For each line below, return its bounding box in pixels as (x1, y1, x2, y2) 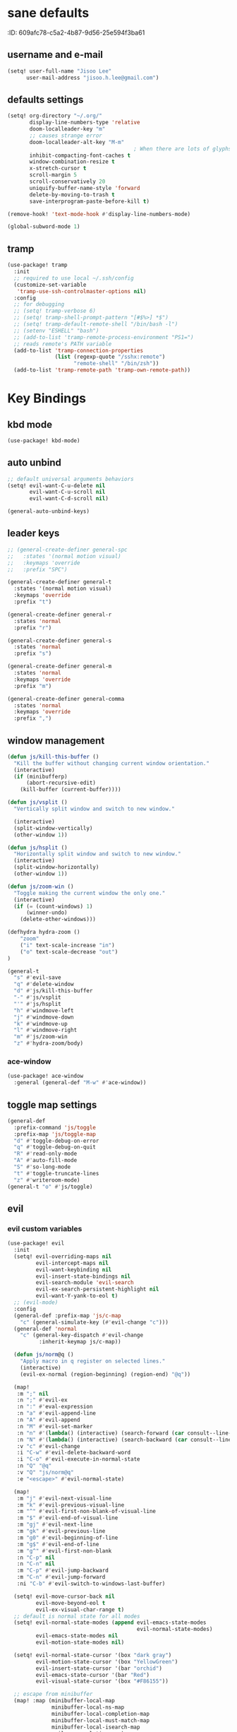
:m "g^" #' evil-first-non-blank (16, 1547, 112, 1555)
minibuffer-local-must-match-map (51, 1716, 150, 1724)
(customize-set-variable (13, 281, 87, 288)
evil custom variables (7, 1223, 83, 1233)
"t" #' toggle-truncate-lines (13, 1170, 99, 1177)
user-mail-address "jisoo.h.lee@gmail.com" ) (25, 74, 159, 81)
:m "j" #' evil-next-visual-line (16, 1495, 112, 1502)
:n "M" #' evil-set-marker (16, 1423, 93, 1430)
